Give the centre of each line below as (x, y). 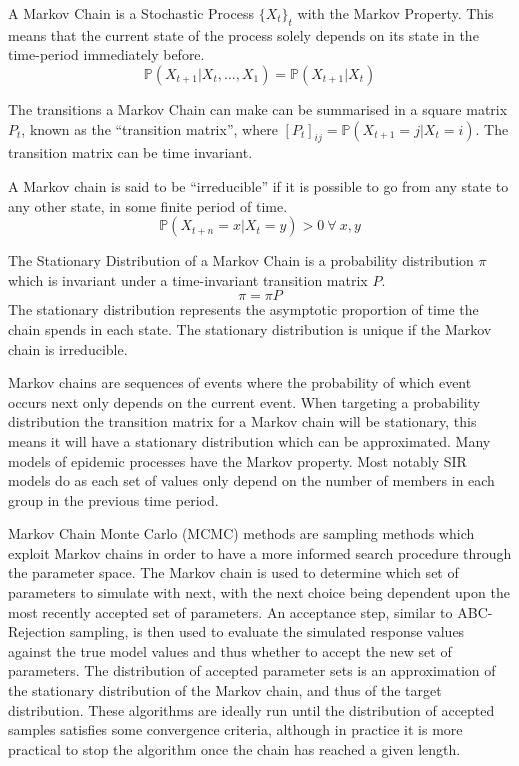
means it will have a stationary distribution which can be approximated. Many (249, 440)
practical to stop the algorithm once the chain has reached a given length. (234, 748)
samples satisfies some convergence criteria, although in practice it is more (235, 729)
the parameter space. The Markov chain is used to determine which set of (233, 572)
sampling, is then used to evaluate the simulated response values (267, 631)
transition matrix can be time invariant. (130, 152)
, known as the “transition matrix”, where (149, 128)
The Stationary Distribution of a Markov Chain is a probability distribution (241, 260)
